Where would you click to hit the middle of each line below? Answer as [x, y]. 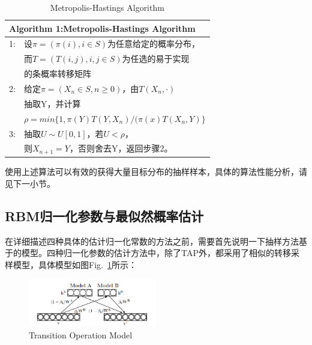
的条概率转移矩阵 [57, 74]
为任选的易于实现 [156, 59]
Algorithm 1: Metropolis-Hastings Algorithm [102, 28]
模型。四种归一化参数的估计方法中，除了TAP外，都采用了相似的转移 [156, 253]
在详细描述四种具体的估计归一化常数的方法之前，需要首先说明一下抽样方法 [152, 241]
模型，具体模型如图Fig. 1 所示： [75, 264]
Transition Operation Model [81, 334]
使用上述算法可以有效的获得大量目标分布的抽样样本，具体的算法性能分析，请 [156, 172]
